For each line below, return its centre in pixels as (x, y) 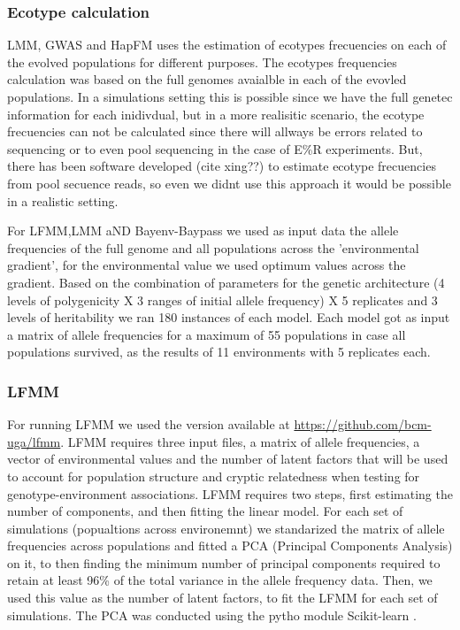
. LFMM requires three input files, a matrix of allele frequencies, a (240, 441)
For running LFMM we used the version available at (149, 424)
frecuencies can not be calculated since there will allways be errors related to (215, 131)
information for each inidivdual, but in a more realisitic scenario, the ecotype (216, 114)
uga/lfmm (34, 441)
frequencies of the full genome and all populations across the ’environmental (213, 247)
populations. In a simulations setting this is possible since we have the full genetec (230, 96)
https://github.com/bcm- (363, 424)
